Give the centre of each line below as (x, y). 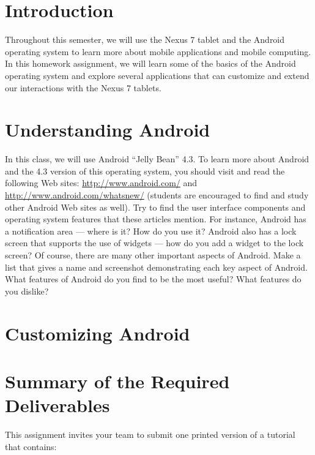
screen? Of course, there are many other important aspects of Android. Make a (153, 254)
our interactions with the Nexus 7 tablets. (83, 87)
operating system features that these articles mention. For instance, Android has (156, 219)
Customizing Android (98, 333)
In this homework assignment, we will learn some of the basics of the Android (150, 63)
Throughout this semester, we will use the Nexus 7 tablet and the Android (145, 39)
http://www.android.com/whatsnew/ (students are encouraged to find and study (157, 195)
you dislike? (27, 291)
